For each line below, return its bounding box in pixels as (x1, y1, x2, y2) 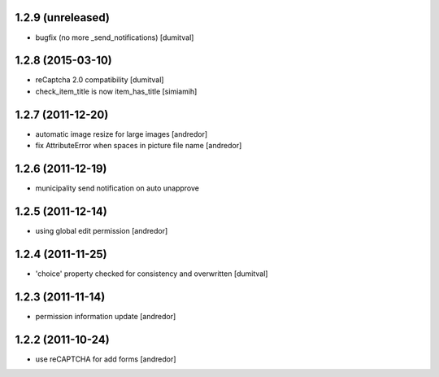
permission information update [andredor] (35, 311, 176, 321)
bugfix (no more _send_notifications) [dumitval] (35, 33, 194, 42)
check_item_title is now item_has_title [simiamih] (35, 86, 198, 96)
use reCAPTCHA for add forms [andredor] (35, 354, 176, 364)
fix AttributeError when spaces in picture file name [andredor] (35, 141, 242, 151)
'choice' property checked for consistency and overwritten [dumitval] (35, 269, 268, 278)
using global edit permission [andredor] (35, 226, 168, 235)
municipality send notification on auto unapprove (35, 183, 199, 193)
